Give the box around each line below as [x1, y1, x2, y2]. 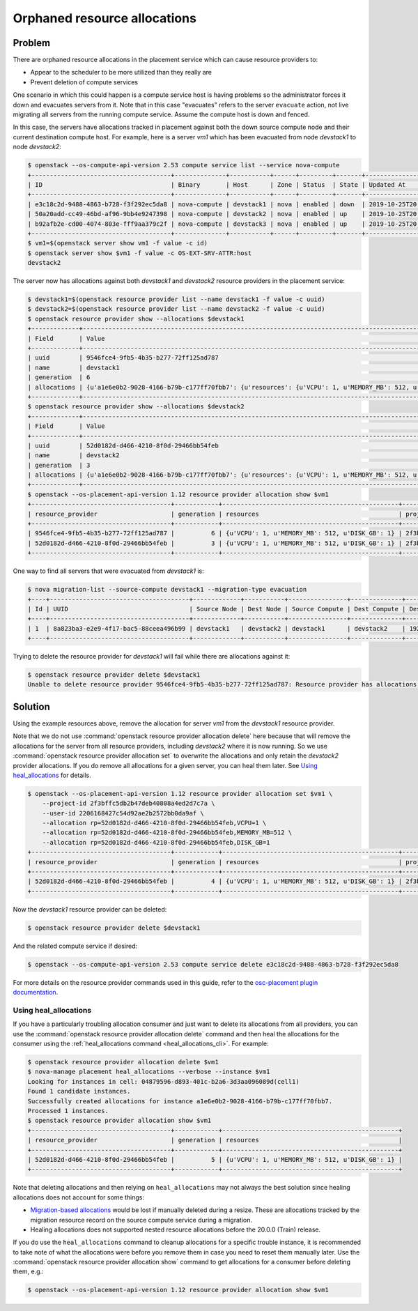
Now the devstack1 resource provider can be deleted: [13, 905, 167, 913]
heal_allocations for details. [13, 771, 92, 779]
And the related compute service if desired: [13, 942, 138, 950]
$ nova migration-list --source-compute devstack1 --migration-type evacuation [27, 585, 307, 594]
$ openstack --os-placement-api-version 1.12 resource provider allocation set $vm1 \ [27, 790, 333, 797]
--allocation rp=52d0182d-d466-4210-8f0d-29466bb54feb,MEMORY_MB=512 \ [42, 829, 293, 836]
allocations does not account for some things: [13, 1193, 145, 1202]
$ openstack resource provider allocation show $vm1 [27, 1117, 212, 1125]
